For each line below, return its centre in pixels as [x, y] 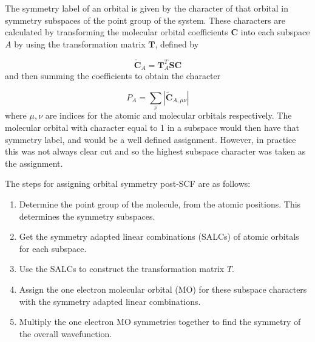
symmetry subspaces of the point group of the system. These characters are [145, 20]
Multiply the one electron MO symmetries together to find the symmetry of [160, 322]
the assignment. [34, 163]
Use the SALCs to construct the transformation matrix [122, 269]
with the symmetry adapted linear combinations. [110, 301]
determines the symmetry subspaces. [87, 216]
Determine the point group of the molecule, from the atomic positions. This [160, 204]
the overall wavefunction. [66, 333]
